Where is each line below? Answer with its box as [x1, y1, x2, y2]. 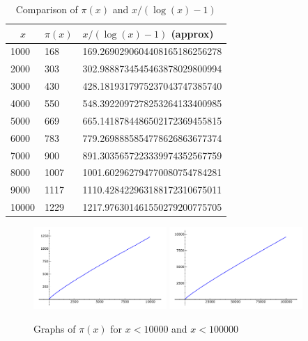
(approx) [171, 26, 214, 40]
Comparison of [15, 2, 78, 16]
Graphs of [33, 321, 76, 335]
